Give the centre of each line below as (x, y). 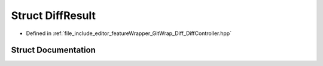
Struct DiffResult (53, 15)
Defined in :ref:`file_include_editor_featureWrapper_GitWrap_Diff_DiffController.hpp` (129, 33)
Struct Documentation (53, 50)
